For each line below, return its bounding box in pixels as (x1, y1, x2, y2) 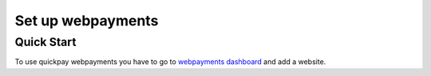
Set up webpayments (14, 12, 159, 29)
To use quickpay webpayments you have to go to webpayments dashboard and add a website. (14, 57, 326, 66)
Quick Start (14, 35, 77, 49)
